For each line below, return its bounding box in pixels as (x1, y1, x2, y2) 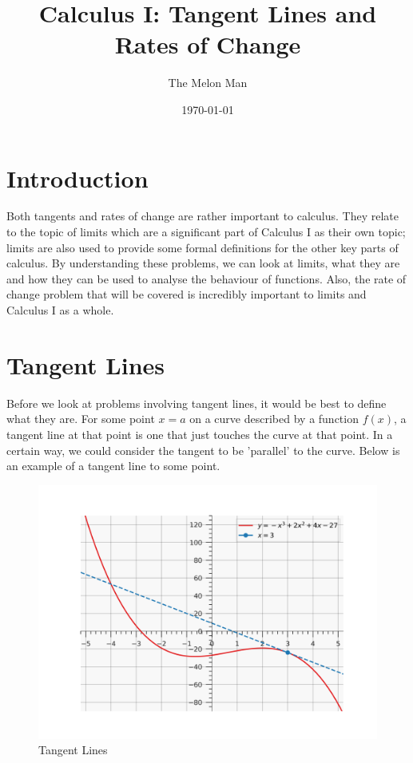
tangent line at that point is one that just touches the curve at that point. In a (6, 425, 393, 442)
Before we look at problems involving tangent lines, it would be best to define (6, 394, 387, 411)
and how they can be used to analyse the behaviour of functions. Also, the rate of (6, 270, 407, 287)
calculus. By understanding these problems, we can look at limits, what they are (6, 255, 400, 271)
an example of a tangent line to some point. (6, 457, 220, 474)
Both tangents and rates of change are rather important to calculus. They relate (6, 208, 399, 224)
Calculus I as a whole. (6, 302, 114, 318)
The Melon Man (168, 74, 248, 91)
